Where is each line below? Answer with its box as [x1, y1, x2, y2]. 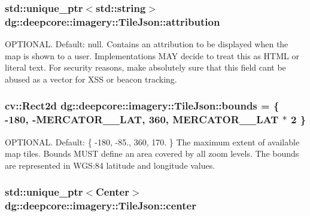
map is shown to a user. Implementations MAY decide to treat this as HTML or [5, 49, 299, 62]
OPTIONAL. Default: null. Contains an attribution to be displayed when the [5, 38, 288, 50]
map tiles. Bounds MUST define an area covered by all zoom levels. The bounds [5, 147, 299, 160]
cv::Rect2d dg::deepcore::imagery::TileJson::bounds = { [5, 98, 279, 113]
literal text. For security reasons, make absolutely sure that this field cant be [5, 61, 286, 74]
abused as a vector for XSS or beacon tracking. [5, 72, 177, 85]
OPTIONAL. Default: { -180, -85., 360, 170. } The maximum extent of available [5, 135, 300, 148]
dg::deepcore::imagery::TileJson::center [5, 198, 196, 213]
